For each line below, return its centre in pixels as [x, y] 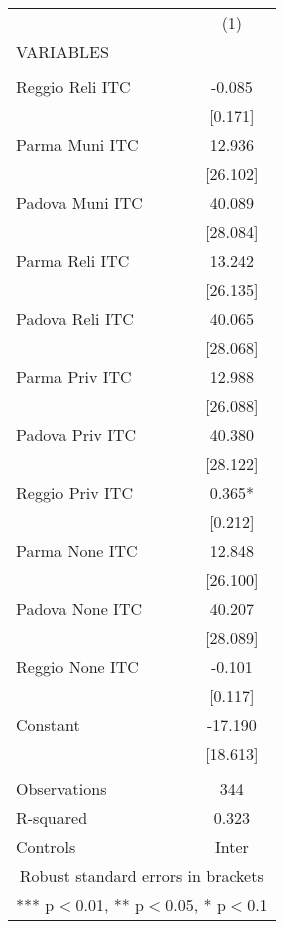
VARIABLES [62, 51]
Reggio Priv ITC [74, 492]
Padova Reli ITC [75, 318]
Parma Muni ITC [77, 144]
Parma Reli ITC [73, 260]
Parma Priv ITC [74, 376]
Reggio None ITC [77, 666]
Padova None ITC [79, 608]
